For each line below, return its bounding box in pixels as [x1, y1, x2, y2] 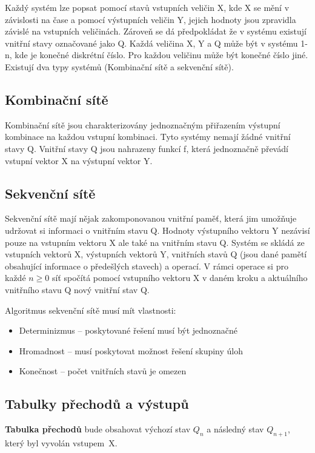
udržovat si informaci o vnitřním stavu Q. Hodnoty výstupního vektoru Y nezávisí [5, 223, 310, 236]
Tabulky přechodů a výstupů [5, 394, 189, 413]
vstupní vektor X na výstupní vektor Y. [5, 154, 153, 167]
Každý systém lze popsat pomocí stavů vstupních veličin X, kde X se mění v [5, 1, 290, 13]
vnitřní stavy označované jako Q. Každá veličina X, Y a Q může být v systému [5, 36, 298, 49]
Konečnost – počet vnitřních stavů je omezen [19, 365, 187, 377]
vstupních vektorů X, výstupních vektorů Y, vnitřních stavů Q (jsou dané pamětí [5, 248, 307, 260]
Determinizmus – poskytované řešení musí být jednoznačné [19, 324, 238, 337]
